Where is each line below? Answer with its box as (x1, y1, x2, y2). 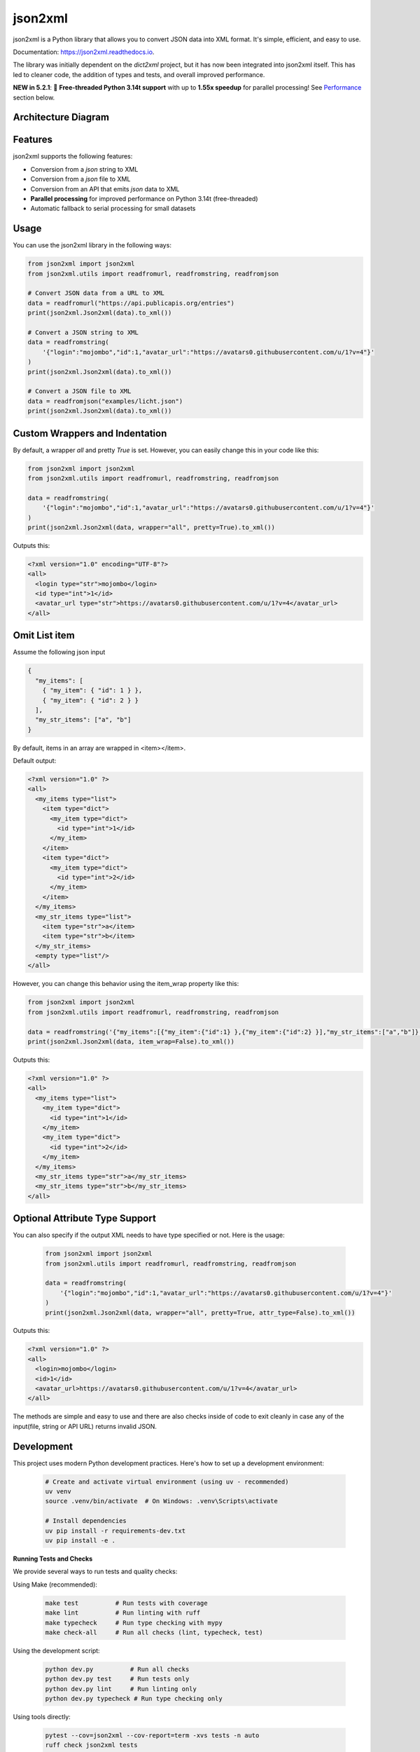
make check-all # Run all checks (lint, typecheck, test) (45, 1628, 263, 1636)
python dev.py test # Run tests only (45, 1675, 190, 1683)
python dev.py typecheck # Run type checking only (45, 1695, 223, 1703)
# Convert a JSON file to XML (27, 388, 132, 395)
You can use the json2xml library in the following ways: (13, 241, 171, 249)
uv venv (45, 1488, 71, 1496)
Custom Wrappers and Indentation (13, 427, 167, 439)
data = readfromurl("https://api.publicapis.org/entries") (27, 299, 234, 307)
